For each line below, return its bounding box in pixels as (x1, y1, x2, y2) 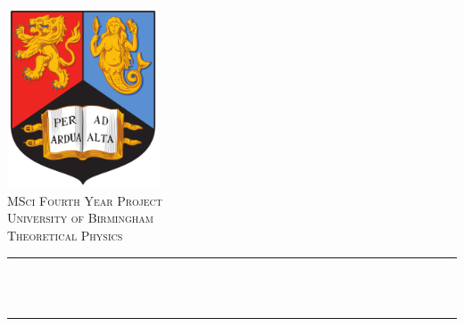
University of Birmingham (7, 208, 153, 227)
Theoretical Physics (7, 226, 123, 244)
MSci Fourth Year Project (7, 191, 163, 209)
